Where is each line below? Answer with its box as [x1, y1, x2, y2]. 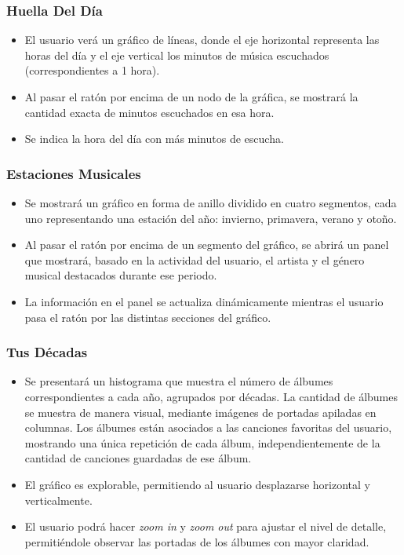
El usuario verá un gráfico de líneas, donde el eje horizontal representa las [24, 31, 380, 48]
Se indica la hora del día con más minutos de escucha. [24, 130, 284, 147]
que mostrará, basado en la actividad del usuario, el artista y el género [24, 251, 365, 268]
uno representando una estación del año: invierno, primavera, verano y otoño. [24, 210, 397, 226]
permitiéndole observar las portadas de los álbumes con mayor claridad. [24, 533, 369, 550]
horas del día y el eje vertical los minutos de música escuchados [24, 46, 329, 63]
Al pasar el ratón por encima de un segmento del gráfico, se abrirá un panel [24, 236, 389, 253]
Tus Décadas [6, 342, 88, 362]
